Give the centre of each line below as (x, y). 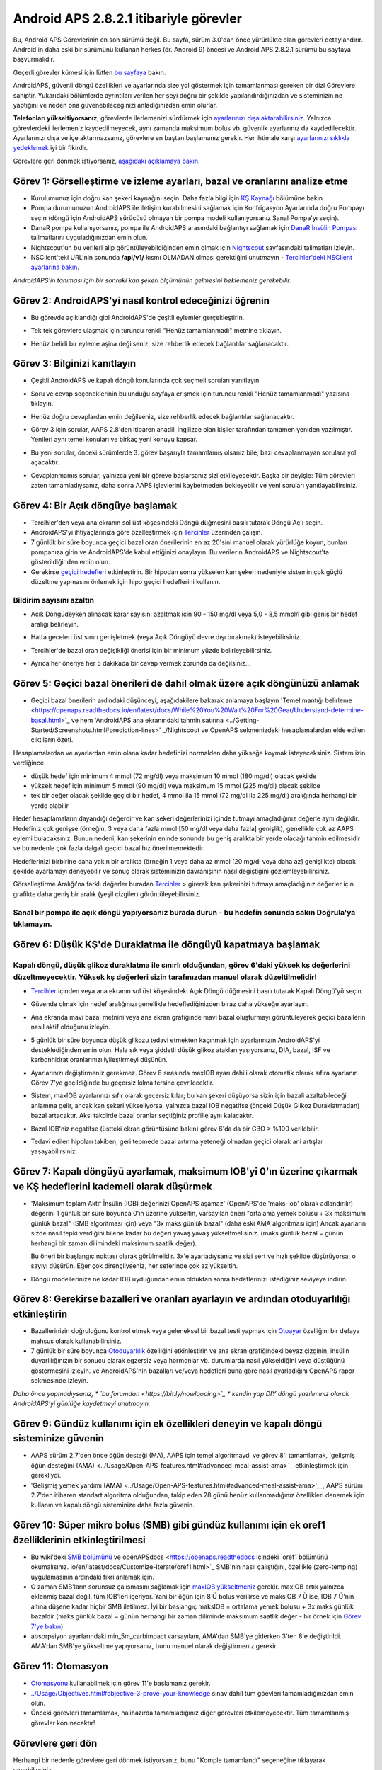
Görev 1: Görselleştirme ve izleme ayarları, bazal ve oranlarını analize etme (180, 181)
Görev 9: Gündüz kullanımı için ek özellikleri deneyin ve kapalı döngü (168, 1423)
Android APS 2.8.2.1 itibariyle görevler (127, 18)
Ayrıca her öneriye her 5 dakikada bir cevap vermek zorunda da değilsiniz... (141, 663)
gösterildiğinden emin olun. (70, 562)
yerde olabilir (50, 805)
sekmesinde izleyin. (59, 1381)
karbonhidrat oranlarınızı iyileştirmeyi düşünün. (99, 1060)
